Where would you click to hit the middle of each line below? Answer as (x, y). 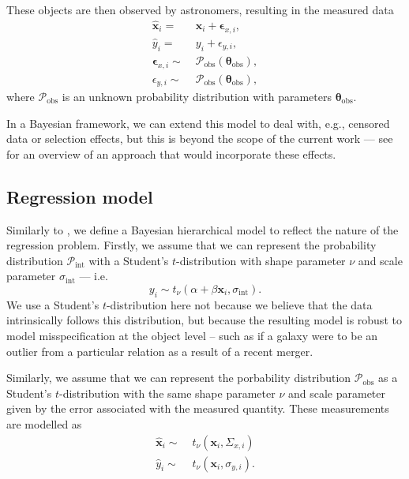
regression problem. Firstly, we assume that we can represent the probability (191, 245)
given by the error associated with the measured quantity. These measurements (198, 408)
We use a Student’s (53, 304)
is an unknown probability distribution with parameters (197, 96)
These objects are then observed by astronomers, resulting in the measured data (200, 9)
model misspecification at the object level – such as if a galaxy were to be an (192, 335)
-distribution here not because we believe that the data (239, 304)
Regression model (80, 196)
